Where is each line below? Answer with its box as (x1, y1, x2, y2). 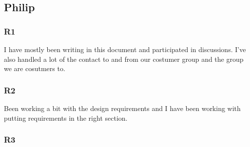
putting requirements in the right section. (4, 112, 128, 123)
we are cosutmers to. (4, 63, 65, 73)
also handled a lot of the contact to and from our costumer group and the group (4, 54, 244, 64)
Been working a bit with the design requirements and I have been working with (4, 103, 241, 113)
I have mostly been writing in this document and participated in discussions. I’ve (4, 44, 246, 54)
